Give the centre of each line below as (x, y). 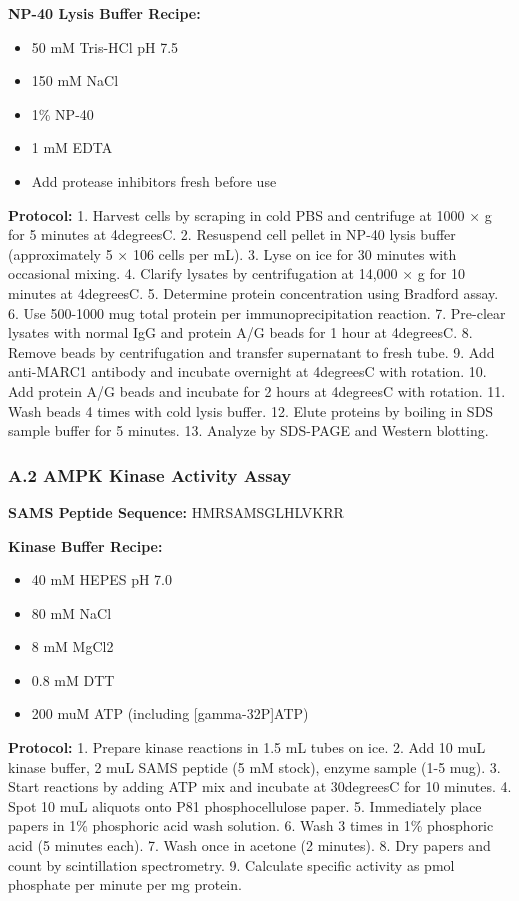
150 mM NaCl (75, 80)
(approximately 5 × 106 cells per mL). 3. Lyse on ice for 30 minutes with (232, 253)
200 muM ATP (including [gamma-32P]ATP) (170, 713)
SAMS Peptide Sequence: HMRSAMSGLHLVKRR (176, 511)
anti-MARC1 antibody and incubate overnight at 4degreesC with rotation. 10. (247, 371)
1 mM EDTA (72, 147)
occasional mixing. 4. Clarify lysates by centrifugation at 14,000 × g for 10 (236, 273)
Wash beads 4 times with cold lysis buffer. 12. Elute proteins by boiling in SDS (251, 410)
